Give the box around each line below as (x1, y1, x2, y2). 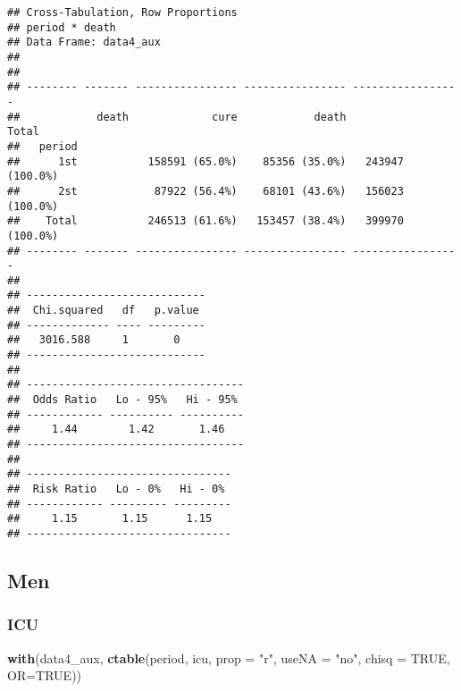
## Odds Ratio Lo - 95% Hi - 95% (7, 393, 238, 407)
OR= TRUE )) (7, 666, 82, 685)
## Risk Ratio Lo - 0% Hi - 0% (7, 483, 225, 495)
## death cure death (7, 110, 347, 123)
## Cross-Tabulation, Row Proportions (7, 6, 238, 19)
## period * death (7, 21, 116, 34)
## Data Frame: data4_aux (7, 36, 161, 49)
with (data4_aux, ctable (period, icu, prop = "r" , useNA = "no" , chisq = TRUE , (7, 648, 450, 667)
